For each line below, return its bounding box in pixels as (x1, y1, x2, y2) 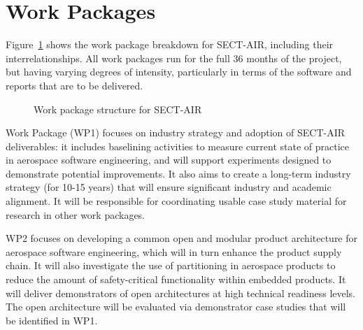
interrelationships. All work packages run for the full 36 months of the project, (6, 50, 342, 65)
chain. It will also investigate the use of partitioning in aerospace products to (6, 258, 336, 273)
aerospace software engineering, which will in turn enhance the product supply (6, 244, 342, 259)
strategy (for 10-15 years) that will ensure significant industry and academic (6, 180, 332, 194)
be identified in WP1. (6, 313, 98, 327)
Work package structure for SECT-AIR (34, 101, 202, 116)
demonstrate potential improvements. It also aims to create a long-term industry (6, 166, 351, 180)
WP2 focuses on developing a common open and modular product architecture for (6, 231, 358, 245)
